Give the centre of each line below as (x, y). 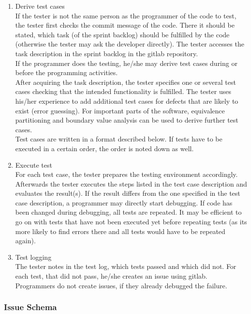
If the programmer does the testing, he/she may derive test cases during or (126, 63)
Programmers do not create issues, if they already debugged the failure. (121, 285)
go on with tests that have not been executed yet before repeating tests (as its (131, 222)
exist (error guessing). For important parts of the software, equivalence (120, 110)
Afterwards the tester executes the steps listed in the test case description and (131, 183)
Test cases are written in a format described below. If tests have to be (119, 139)
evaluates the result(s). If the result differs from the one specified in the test (128, 193)
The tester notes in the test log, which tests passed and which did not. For (126, 266)
